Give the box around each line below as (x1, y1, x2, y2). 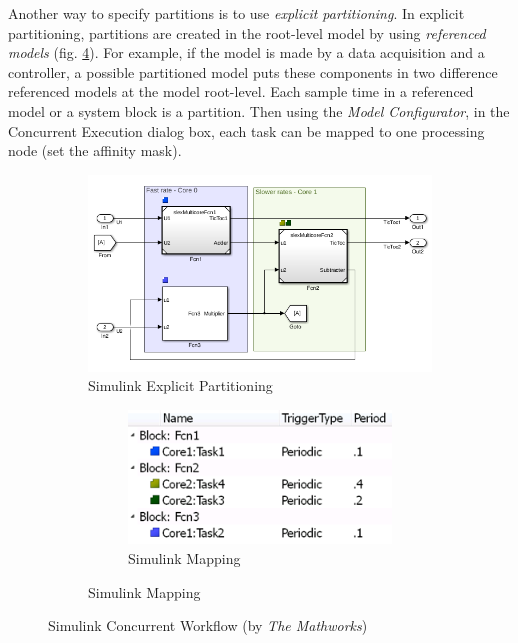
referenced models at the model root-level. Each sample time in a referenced (8, 81, 474, 102)
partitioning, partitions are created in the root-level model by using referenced (8, 22, 486, 43)
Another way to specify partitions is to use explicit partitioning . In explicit (8, 3, 465, 23)
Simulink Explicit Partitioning (88, 375, 273, 396)
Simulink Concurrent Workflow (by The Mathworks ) (48, 615, 368, 636)
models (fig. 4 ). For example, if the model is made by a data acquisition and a (8, 42, 485, 63)
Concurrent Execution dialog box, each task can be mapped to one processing (8, 120, 485, 141)
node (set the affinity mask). (8, 140, 182, 161)
